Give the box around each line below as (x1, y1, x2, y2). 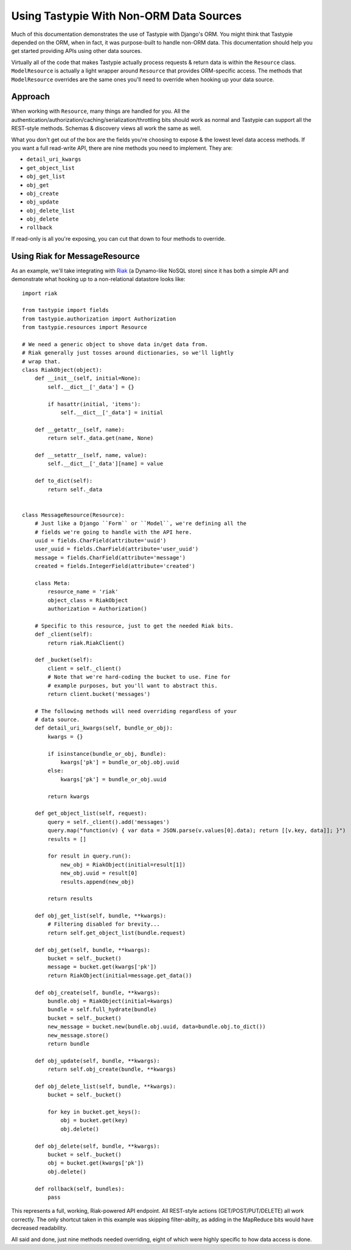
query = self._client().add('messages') (47, 819, 170, 825)
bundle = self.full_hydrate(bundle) (47, 1006, 158, 1013)
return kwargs (47, 793, 90, 800)
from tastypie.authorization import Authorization (22, 315, 176, 322)
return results (47, 895, 93, 902)
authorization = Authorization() (47, 605, 147, 613)
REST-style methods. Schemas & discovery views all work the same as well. (11, 125, 202, 132)
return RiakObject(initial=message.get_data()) (47, 972, 192, 979)
